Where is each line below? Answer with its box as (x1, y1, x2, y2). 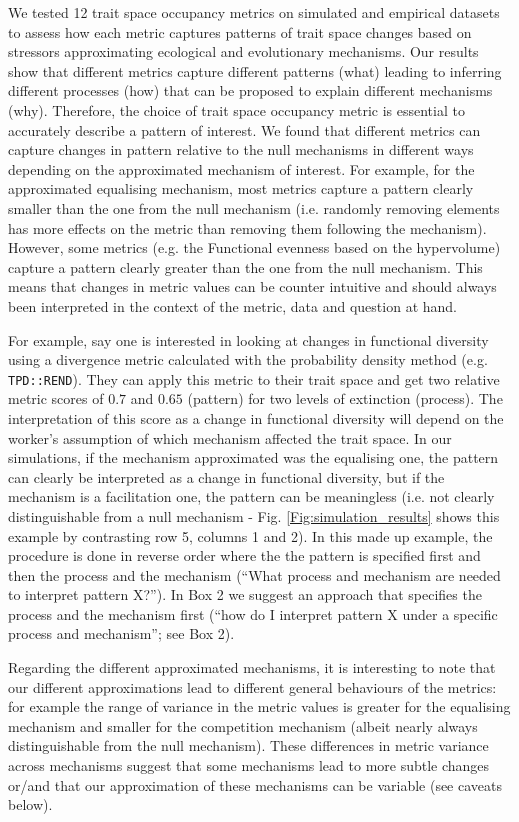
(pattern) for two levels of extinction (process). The (187, 388, 503, 409)
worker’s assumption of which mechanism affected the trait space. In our (8, 427, 452, 448)
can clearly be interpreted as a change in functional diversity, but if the (8, 466, 445, 487)
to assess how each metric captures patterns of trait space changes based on (8, 21, 472, 42)
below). (8, 794, 53, 815)
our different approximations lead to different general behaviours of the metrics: (8, 676, 497, 697)
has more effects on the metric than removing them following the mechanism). (8, 217, 487, 238)
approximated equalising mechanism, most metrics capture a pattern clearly (8, 178, 474, 199)
